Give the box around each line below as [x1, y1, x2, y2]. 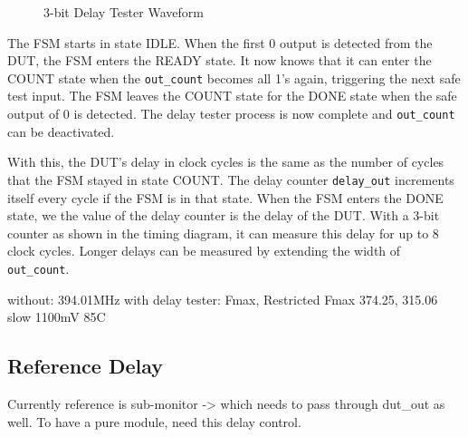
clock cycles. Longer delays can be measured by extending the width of [7, 241, 401, 260]
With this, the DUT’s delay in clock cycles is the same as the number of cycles [7, 152, 444, 171]
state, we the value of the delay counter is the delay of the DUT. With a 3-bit [7, 206, 440, 225]
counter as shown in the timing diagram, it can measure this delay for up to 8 [7, 223, 439, 242]
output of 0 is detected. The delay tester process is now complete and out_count [7, 104, 455, 123]
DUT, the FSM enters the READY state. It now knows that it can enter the [7, 51, 432, 70]
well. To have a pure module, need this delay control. [7, 412, 301, 431]
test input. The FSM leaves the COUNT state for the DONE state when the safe [7, 86, 457, 105]
